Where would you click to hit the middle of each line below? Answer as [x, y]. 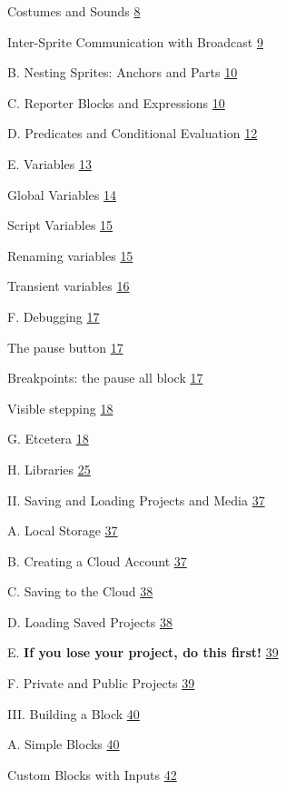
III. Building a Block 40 [74, 713]
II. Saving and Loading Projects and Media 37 [136, 500]
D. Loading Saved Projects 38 [90, 621]
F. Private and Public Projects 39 [101, 683]
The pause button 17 [65, 347]
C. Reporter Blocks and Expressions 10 [116, 102]
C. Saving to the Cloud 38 [80, 591]
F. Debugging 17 [54, 316]
